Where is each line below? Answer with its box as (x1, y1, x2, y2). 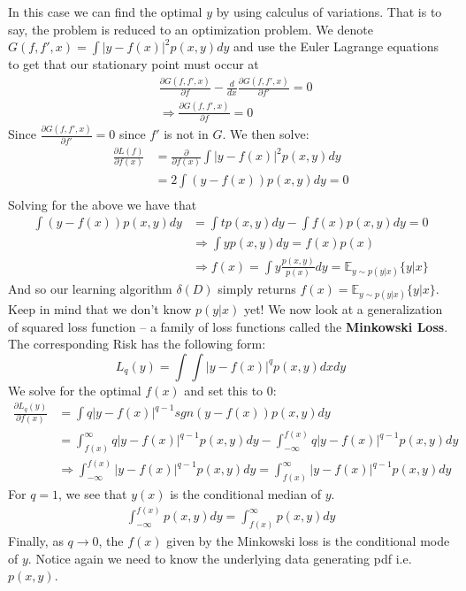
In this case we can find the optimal (8, 3, 202, 20)
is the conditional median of (170, 485, 321, 503)
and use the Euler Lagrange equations (233, 37, 439, 56)
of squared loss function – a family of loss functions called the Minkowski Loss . (8, 317, 448, 335)
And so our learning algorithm (8, 279, 172, 297)
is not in (164, 125, 209, 143)
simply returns (218, 279, 296, 297)
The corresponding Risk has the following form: (8, 334, 266, 353)
